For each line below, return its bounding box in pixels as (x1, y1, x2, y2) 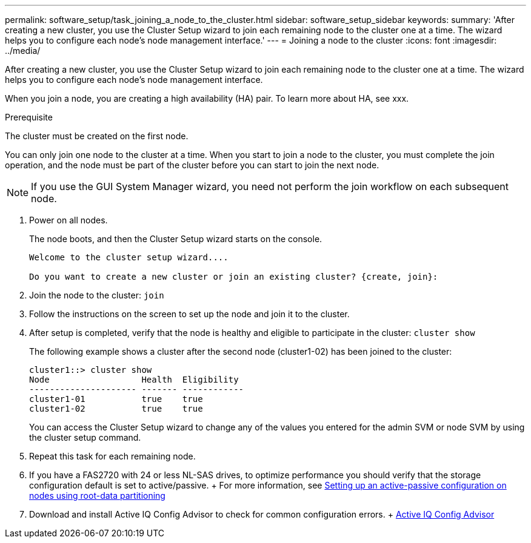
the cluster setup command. (29, 432, 141, 443)
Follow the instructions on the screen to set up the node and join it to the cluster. (29, 309, 350, 319)
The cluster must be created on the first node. (5, 131, 189, 141)
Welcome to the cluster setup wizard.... (29, 252, 229, 262)
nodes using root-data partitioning (29, 490, 165, 501)
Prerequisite (5, 112, 53, 122)
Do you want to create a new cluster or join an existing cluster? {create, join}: (29, 272, 438, 281)
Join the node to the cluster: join (29, 290, 164, 300)
